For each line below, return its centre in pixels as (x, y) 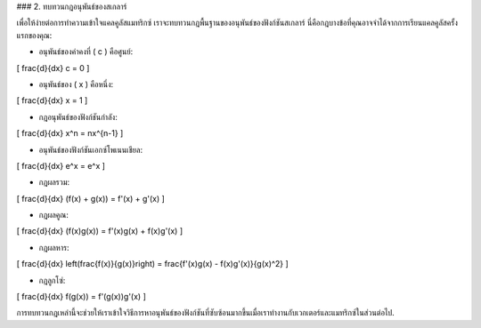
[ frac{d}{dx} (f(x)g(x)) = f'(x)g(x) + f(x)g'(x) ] (99, 231)
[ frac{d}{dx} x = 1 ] (52, 100)
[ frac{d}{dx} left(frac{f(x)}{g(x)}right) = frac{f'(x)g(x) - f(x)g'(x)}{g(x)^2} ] (152, 264)
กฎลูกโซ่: (52, 280)
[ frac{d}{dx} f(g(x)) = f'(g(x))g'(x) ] (82, 297)
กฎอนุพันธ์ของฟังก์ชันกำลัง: (78, 116)
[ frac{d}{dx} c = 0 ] (53, 68)
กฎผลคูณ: (53, 215)
